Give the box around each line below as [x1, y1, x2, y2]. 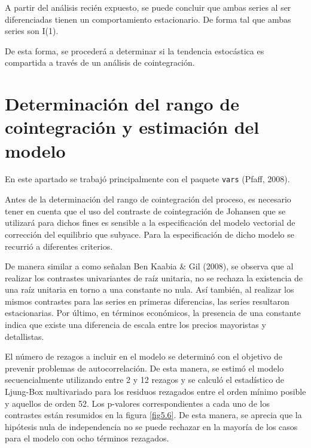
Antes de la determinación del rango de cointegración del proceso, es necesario [5, 193, 291, 205]
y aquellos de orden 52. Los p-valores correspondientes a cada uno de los [5, 397, 270, 409]
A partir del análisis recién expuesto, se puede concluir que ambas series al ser [5, 1, 291, 13]
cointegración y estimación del [5, 115, 260, 139]
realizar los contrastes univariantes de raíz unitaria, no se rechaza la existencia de [5, 271, 303, 284]
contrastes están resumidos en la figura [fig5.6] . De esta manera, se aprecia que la [5, 409, 302, 421]
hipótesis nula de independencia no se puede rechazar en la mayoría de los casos [5, 420, 298, 432]
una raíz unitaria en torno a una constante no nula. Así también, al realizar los [5, 283, 294, 296]
